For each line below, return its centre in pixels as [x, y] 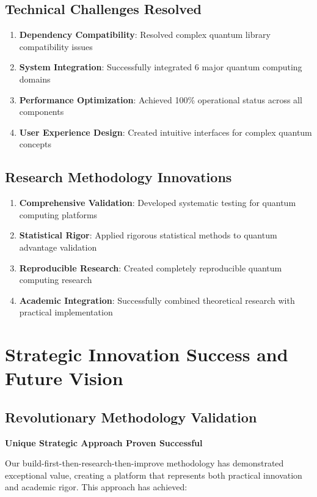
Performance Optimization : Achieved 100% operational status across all [161, 99]
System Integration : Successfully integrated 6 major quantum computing [161, 67]
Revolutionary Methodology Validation [131, 417]
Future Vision [64, 378]
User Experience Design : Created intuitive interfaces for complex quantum [166, 132]
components [42, 112]
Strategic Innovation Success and [147, 354]
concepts [35, 144]
